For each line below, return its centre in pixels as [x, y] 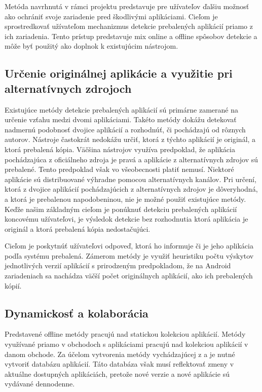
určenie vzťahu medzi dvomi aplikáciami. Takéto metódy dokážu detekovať [121, 119]
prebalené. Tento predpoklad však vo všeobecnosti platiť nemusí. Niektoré [119, 169]
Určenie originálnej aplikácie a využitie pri [119, 73]
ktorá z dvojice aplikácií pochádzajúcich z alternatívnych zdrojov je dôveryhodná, [131, 189]
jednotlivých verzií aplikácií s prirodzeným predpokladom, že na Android [118, 265]
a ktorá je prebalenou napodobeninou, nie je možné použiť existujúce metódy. [125, 199]
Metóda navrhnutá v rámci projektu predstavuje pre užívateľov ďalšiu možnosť [127, 6]
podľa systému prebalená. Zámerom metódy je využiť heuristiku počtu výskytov [129, 255]
